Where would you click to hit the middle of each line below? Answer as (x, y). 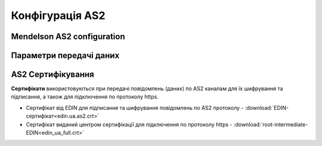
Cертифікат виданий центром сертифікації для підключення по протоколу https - (129, 124)
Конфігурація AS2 (58, 15)
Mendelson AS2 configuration (68, 36)
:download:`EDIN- (267, 107)
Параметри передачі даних (65, 55)
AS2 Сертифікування (53, 74)
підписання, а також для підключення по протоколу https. (85, 97)
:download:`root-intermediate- (271, 124)
